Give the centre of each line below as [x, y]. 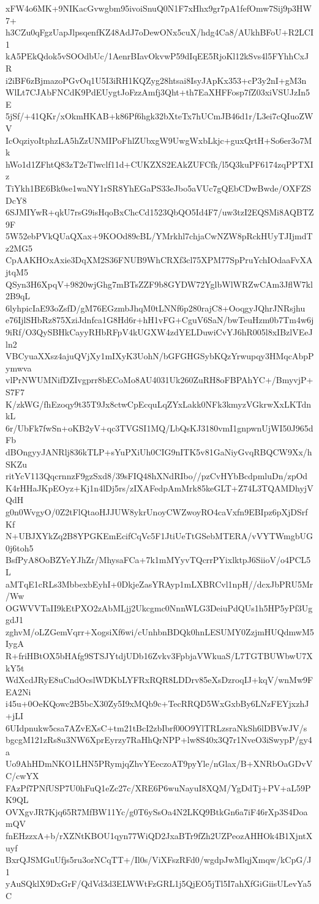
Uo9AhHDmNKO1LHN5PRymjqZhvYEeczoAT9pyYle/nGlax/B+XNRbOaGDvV [159, 764]
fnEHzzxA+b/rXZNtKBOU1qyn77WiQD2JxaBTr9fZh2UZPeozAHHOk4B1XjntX [159, 835]
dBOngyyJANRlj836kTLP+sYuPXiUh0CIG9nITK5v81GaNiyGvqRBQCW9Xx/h [159, 451]
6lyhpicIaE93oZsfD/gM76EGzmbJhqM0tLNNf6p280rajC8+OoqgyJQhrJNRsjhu [156, 308]
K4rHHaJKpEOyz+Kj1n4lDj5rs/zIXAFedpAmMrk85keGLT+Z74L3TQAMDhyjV [159, 487]
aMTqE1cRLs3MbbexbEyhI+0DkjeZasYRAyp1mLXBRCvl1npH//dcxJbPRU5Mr [159, 584]
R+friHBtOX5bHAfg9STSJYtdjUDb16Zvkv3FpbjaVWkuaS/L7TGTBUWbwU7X [159, 656]
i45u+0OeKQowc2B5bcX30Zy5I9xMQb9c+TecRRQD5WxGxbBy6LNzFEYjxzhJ [157, 704]
